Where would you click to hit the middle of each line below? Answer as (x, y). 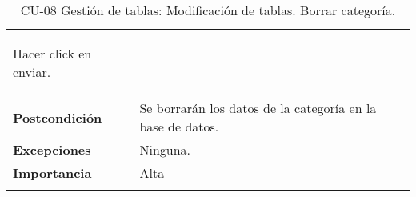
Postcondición (58, 117)
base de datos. (179, 126)
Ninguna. (165, 149)
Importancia (52, 173)
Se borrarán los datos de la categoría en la (258, 108)
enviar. (32, 72)
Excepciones (52, 149)
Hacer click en (52, 53)
